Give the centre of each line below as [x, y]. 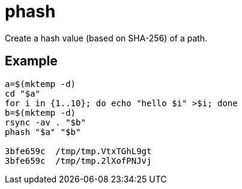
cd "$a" [23, 93]
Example [31, 61]
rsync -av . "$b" [45, 122]
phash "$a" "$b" [43, 132]
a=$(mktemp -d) [41, 84]
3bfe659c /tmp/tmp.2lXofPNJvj [78, 160]
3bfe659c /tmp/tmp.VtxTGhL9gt [78, 151]
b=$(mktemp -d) [41, 112]
